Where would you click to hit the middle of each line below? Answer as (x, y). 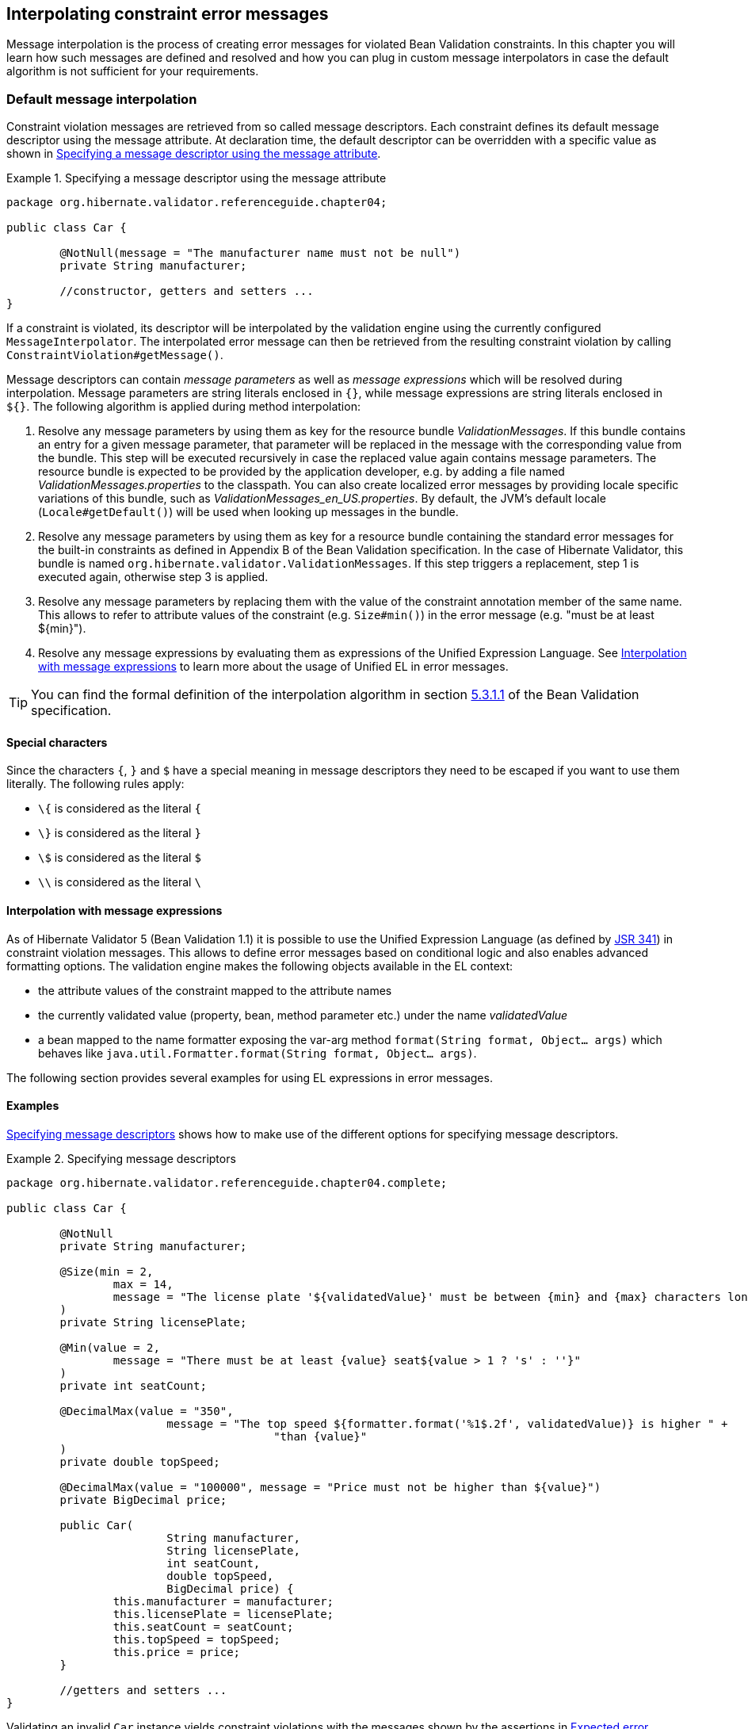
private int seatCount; (133, 1385)
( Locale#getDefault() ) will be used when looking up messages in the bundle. (248, 512)
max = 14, (143, 1284)
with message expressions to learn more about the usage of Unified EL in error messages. (273, 667)
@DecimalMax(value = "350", (147, 1411)
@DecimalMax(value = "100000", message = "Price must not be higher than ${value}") (330, 1487)
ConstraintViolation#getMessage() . (115, 355)
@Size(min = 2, (107, 1271)
